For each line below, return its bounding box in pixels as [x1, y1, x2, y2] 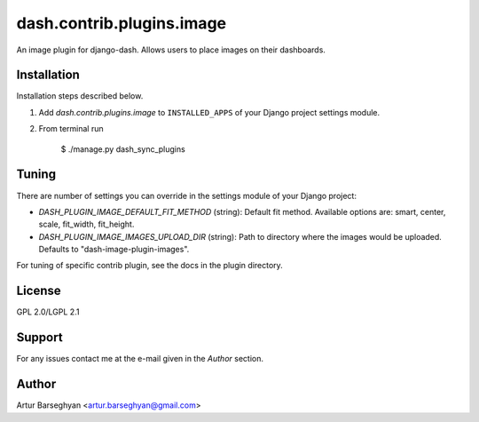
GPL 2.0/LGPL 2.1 [16, 307, 80, 317]
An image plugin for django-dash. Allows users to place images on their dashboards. [16, 44, 326, 55]
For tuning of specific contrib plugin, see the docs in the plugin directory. [16, 260, 283, 271]
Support [16, 330, 63, 346]
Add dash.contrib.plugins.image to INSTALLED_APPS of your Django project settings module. [38, 107, 381, 117]
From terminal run [38, 123, 104, 134]
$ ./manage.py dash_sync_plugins [60, 143, 185, 155]
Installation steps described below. [16, 91, 144, 101]
